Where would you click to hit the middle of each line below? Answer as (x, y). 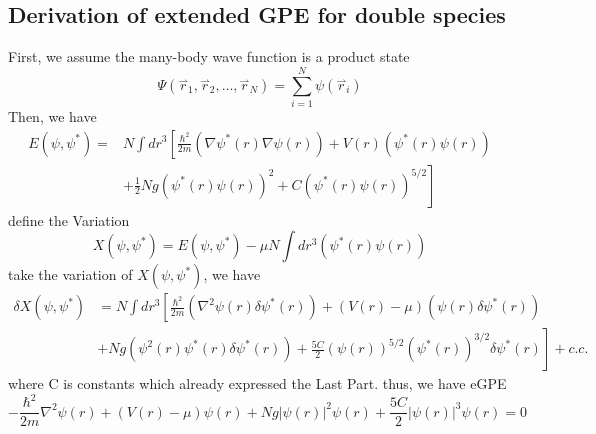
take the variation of (70, 274)
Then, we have (52, 115)
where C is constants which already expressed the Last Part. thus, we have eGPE (257, 383)
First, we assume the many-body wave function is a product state (209, 56)
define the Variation (69, 219)
